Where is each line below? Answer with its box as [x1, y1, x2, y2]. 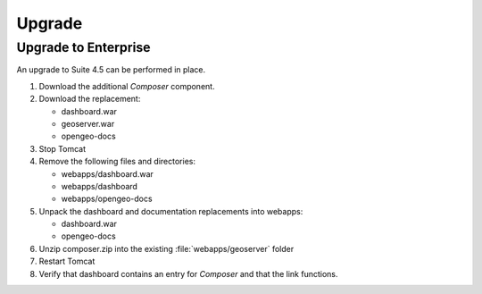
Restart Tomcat [38, 256, 96, 267]
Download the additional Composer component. [38, 80, 215, 91]
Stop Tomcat [38, 143, 87, 154]
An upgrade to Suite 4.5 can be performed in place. [16, 64, 206, 75]
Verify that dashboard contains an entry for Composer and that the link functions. [38, 268, 338, 279]
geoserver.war [61, 118, 115, 129]
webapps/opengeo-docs [61, 193, 153, 205]
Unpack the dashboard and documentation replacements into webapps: [38, 206, 303, 216]
